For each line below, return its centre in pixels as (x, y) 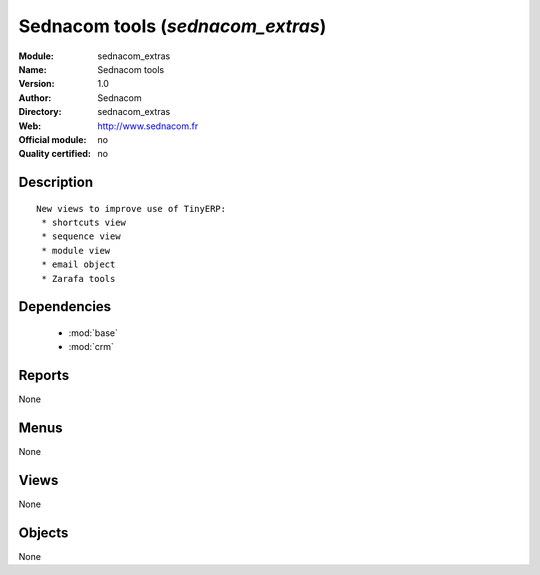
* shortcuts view (84, 223)
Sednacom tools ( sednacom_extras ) (172, 26)
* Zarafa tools (78, 278)
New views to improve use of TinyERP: (131, 208)
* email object (78, 264)
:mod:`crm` (91, 347)
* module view (76, 250)
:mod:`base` (93, 333)
